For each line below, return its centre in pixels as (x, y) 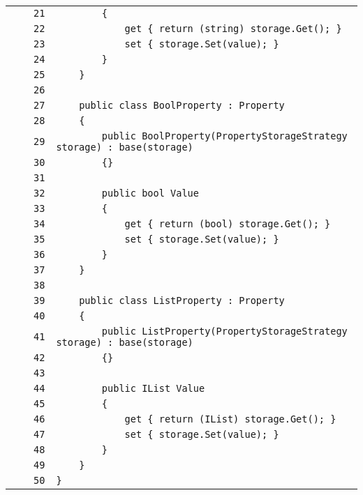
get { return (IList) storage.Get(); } (230, 419)
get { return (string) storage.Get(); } (233, 29)
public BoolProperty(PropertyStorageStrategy (224, 136)
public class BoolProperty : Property (182, 105)
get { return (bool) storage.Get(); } (228, 224)
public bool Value (150, 193)
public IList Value (153, 388)
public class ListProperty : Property (182, 300)
